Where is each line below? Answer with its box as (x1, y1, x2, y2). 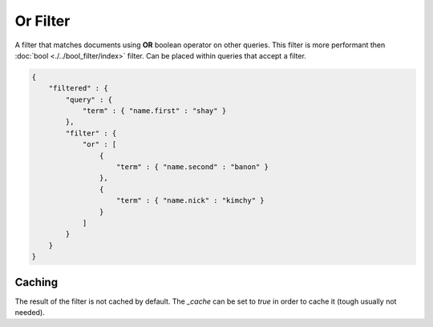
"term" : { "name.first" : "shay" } (82, 107, 227, 115)
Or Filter (14, 12, 71, 30)
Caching (14, 275, 59, 289)
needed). (14, 308, 46, 317)
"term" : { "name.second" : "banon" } (116, 163, 269, 172)
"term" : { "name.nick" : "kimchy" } (116, 196, 265, 205)
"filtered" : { (48, 84, 108, 93)
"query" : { (65, 95, 112, 104)
